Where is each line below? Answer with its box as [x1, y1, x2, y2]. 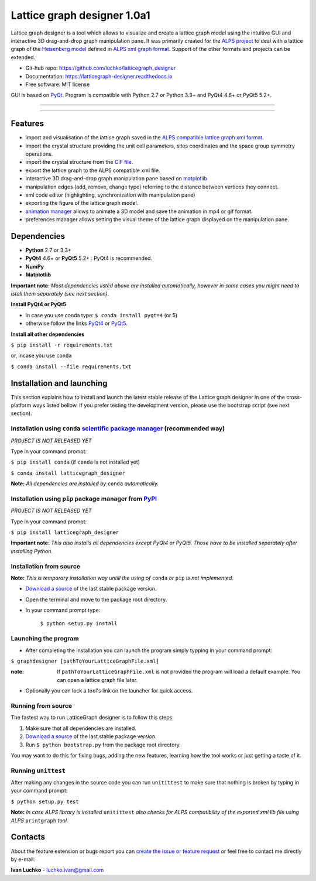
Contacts [11, 832, 46, 842]
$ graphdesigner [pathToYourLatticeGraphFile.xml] [11, 658, 159, 664]
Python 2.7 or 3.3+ [25, 246, 71, 253]
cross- [286, 393, 303, 400]
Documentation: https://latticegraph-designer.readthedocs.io [25, 73, 173, 80]
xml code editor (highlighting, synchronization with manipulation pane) [25, 191, 195, 198]
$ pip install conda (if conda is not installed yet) [11, 458, 140, 465]
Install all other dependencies [11, 331, 85, 338]
